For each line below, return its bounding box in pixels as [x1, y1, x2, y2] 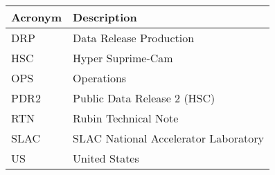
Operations [73, 70, 127, 86]
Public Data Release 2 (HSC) [73, 90, 215, 106]
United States [73, 150, 139, 166]
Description [73, 9, 137, 25]
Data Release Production [73, 30, 195, 46]
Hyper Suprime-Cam [73, 50, 173, 66]
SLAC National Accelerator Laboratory [73, 130, 264, 146]
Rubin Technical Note [73, 110, 179, 126]
